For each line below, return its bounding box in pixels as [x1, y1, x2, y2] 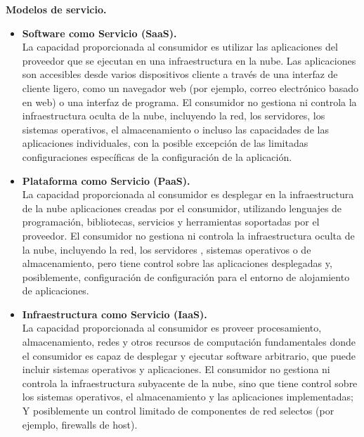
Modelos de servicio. [6, 2, 107, 16]
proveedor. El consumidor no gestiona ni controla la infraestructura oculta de [22, 228, 355, 242]
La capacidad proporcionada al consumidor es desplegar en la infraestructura [22, 187, 354, 202]
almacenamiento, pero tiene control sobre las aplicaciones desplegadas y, [22, 256, 332, 270]
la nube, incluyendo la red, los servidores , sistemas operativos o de [22, 242, 311, 256]
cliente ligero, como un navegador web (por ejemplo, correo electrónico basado [22, 80, 359, 95]
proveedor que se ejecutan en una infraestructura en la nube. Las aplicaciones [22, 53, 356, 67]
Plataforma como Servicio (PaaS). [22, 173, 190, 188]
